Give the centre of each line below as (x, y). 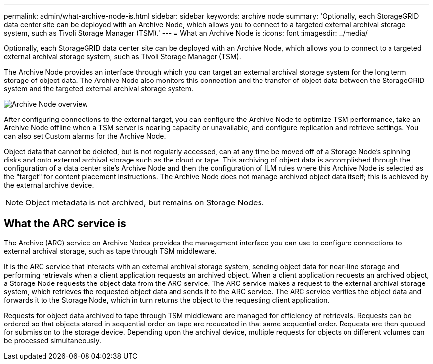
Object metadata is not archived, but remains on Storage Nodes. (145, 202)
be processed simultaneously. (53, 340)
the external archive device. (49, 185)
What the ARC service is (65, 224)
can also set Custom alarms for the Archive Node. (85, 136)
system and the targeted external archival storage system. (99, 89)
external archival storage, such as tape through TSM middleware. (110, 251)
